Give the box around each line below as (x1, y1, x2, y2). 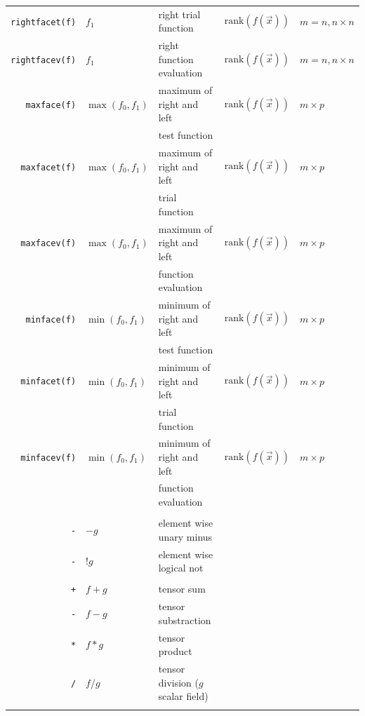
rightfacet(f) (11, 17, 77, 27)
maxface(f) (25, 100, 77, 110)
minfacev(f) (20, 452, 77, 463)
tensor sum (158, 581, 206, 596)
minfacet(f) (20, 377, 77, 387)
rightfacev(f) (11, 55, 77, 65)
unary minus (158, 529, 213, 543)
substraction (158, 612, 211, 627)
